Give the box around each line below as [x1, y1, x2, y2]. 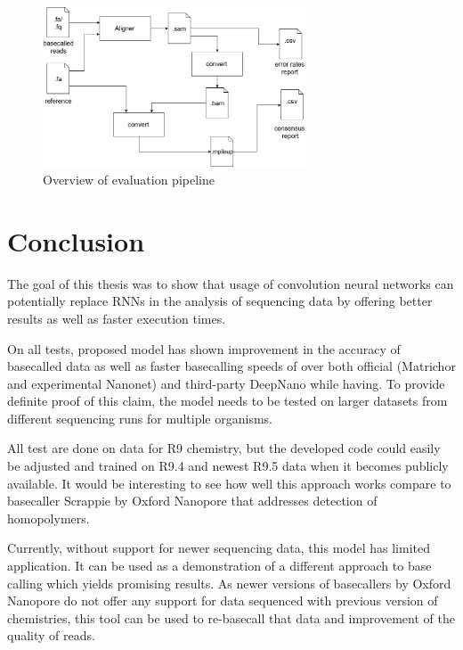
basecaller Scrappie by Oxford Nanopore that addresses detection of [7, 491, 378, 510]
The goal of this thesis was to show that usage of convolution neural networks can [7, 274, 454, 292]
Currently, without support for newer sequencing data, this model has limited [7, 539, 430, 557]
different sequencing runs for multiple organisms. [7, 408, 272, 427]
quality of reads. [7, 626, 95, 645]
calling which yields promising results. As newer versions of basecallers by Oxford [7, 573, 451, 592]
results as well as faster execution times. [7, 309, 226, 327]
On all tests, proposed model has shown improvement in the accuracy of [7, 339, 401, 358]
